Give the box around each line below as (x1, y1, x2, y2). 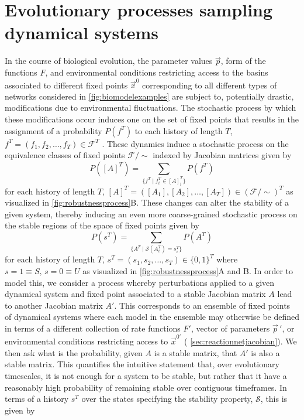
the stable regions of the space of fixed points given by (5, 219, 199, 231)
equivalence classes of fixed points (5, 149, 125, 161)
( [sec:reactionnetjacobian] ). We (184, 335, 297, 347)
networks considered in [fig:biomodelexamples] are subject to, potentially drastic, (5, 90, 294, 102)
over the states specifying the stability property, (81, 392, 253, 405)
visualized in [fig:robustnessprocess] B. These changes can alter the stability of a (5, 196, 289, 209)
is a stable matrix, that (154, 346, 237, 358)
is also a (251, 346, 280, 358)
